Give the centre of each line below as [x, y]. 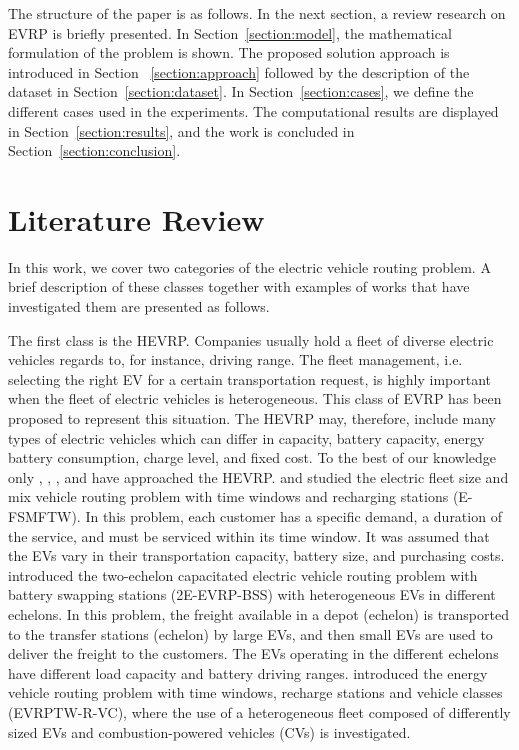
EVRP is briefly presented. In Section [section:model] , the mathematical [230, 32]
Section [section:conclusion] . [94, 150]
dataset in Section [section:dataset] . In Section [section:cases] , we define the [241, 91]
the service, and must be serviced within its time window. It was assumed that [249, 535]
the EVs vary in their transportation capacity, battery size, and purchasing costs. [256, 555]
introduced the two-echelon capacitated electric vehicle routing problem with [243, 574]
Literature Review [136, 218]
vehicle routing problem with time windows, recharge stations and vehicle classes [255, 692]
